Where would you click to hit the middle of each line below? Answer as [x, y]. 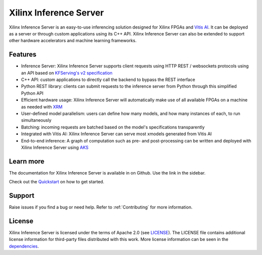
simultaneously [36, 120]
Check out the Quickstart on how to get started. [57, 182]
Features [23, 55]
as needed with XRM [42, 107]
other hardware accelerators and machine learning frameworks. [73, 41]
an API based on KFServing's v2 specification [67, 73]
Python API [32, 93]
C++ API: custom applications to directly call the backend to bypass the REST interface [108, 80]
